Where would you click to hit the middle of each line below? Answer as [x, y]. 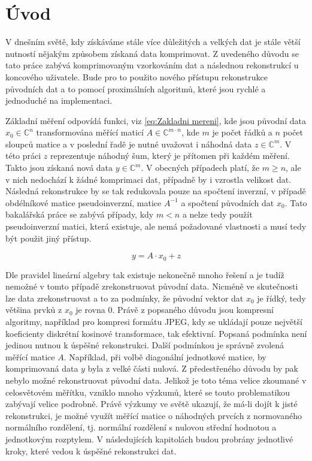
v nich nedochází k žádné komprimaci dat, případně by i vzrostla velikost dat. [149, 179]
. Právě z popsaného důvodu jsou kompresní [193, 310]
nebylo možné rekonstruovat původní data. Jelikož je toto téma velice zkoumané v [156, 380]
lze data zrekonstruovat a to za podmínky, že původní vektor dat [125, 298]
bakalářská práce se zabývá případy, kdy [80, 214]
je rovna [90, 310]
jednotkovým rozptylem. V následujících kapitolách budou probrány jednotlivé [149, 439]
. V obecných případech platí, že [200, 168]
